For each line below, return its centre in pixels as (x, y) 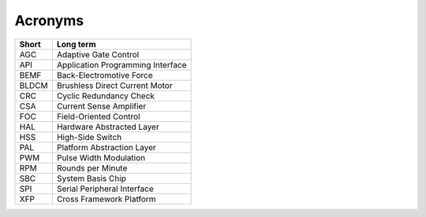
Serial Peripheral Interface (105, 189)
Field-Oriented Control (99, 116)
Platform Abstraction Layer (106, 147)
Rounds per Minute (92, 167)
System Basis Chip (91, 178)
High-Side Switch (89, 137)
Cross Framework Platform (106, 199)
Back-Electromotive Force (105, 75)
